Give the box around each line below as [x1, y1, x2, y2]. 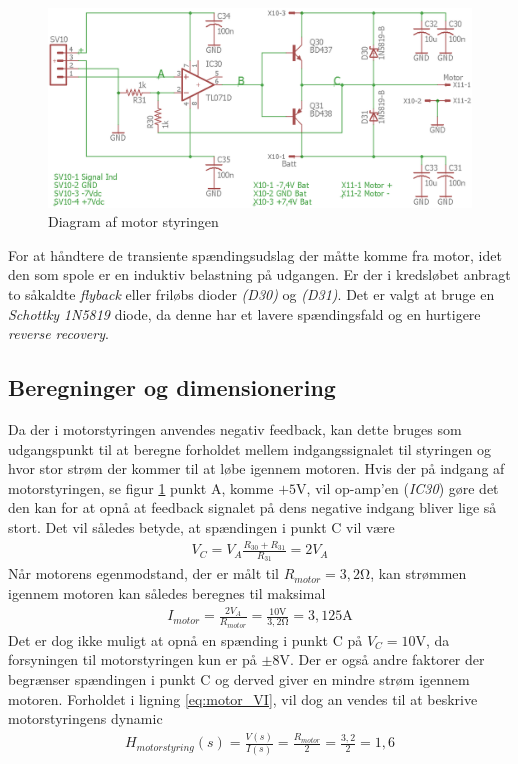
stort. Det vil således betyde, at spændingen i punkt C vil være [8, 516, 395, 537]
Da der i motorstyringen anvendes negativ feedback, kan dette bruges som [8, 418, 462, 439]
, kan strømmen [370, 563, 467, 584]
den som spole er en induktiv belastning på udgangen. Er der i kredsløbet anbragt [8, 264, 511, 285]
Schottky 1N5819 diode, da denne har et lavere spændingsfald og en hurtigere [8, 303, 481, 324]
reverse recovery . [8, 323, 109, 344]
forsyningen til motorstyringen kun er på [8, 649, 257, 670]
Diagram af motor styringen [48, 211, 219, 232]
